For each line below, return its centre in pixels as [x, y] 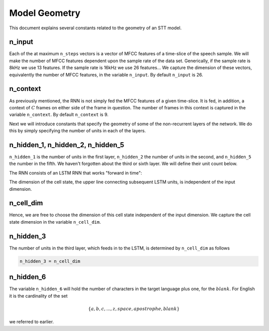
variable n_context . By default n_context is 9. [59, 115]
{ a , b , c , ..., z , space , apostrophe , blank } [134, 309]
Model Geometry [45, 13]
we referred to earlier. [32, 322]
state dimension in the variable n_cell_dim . [55, 222]
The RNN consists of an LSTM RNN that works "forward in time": [75, 173]
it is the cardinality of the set [38, 296]
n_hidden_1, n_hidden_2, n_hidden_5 [67, 145]
